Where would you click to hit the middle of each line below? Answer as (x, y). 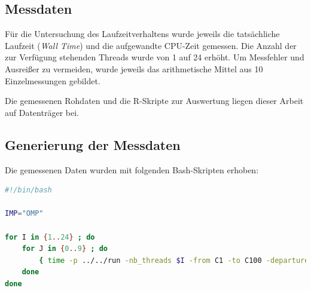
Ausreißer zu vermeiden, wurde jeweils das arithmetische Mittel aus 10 (134, 68)
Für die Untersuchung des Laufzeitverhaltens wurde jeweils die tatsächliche (142, 34)
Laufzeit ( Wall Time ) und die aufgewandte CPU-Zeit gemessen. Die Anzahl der (151, 45)
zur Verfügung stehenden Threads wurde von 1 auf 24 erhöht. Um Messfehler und (155, 57)
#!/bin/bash (28, 190)
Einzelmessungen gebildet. (53, 80)
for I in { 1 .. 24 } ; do (50, 237)
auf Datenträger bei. (42, 112)
